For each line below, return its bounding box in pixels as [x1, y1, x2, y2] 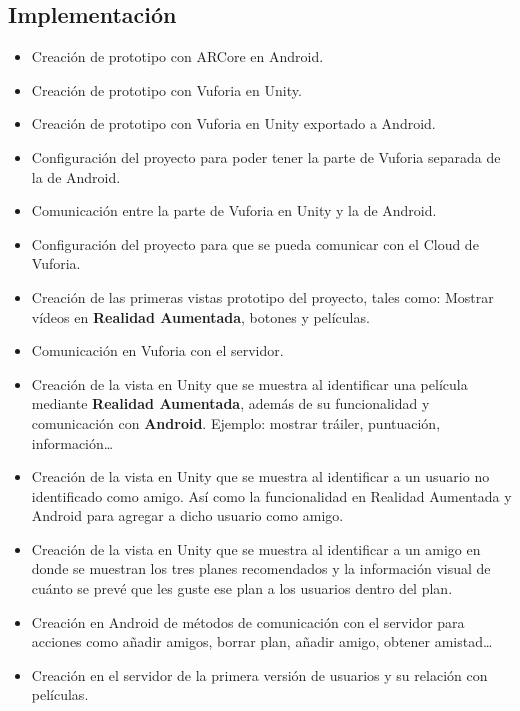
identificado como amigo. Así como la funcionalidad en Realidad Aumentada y [31, 485, 512, 506]
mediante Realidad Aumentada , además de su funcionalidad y [31, 393, 430, 414]
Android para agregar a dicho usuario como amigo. [31, 505, 344, 526]
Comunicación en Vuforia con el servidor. [31, 340, 284, 361]
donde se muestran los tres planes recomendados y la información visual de [31, 558, 491, 579]
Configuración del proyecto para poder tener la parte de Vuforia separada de [31, 146, 501, 167]
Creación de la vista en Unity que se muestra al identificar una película [31, 373, 468, 394]
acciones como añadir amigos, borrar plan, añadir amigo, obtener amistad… [31, 631, 493, 652]
